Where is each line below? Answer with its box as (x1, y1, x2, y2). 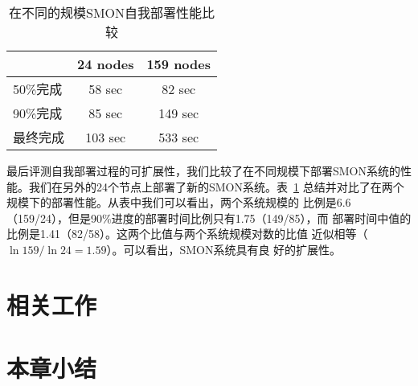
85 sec (88, 103, 123, 122)
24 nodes (77, 55, 134, 73)
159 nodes (146, 55, 211, 73)
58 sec (88, 79, 123, 98)
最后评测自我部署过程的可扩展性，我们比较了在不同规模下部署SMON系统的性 (6, 162, 412, 179)
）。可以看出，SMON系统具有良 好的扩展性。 (106, 240, 342, 257)
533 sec (158, 127, 199, 146)
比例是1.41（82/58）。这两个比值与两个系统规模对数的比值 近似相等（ (6, 225, 368, 242)
